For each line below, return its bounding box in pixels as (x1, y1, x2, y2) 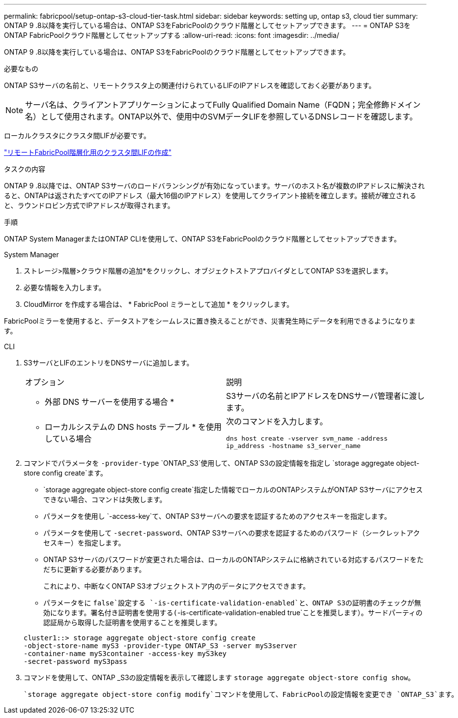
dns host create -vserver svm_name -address (226, 435, 388, 442)
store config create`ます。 (24, 469, 108, 477)
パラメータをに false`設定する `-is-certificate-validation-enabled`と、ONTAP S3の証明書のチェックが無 (43, 598, 421, 607)
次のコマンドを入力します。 (226, 417, 328, 426)
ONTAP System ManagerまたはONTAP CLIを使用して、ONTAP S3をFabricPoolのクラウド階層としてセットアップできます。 (4, 235, 401, 243)
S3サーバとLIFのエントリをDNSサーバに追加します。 (24, 359, 194, 367)
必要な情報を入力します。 (24, 283, 106, 292)
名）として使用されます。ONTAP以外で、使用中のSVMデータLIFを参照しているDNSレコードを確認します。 (25, 112, 418, 121)
